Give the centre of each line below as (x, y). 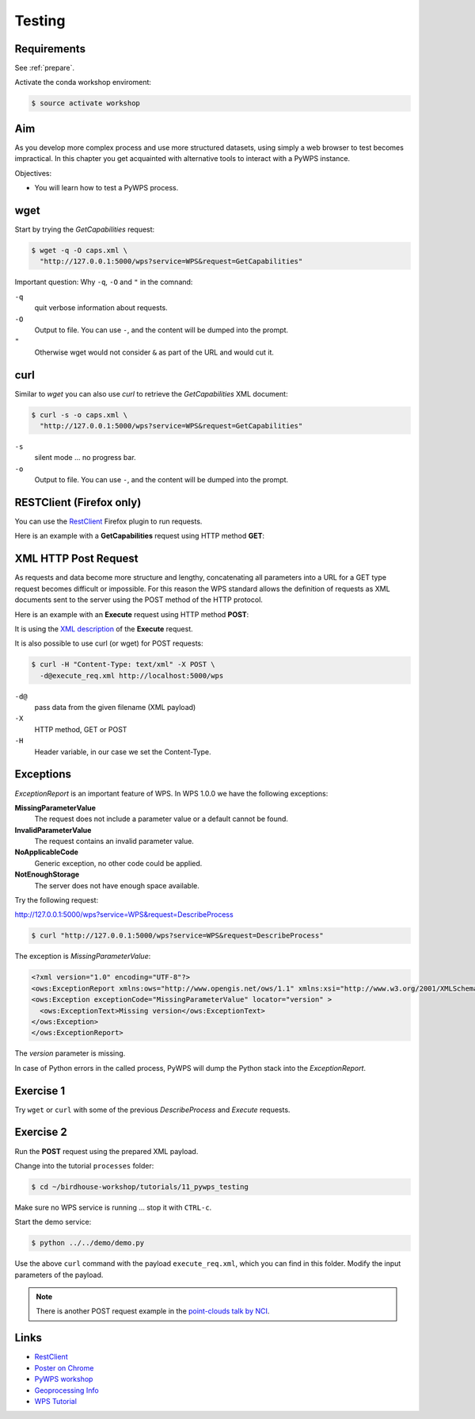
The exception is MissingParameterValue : (83, 957)
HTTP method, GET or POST (81, 729)
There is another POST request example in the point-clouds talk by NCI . (153, 1311)
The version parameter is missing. (70, 1053)
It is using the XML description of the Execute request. (104, 629)
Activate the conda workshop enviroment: (83, 82)
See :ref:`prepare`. (45, 68)
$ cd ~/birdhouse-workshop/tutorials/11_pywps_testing (140, 1187)
